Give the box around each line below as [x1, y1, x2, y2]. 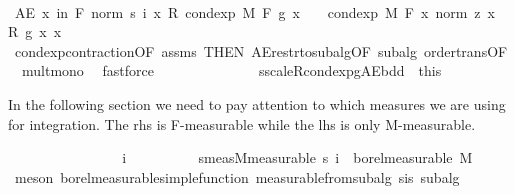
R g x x [8, 21, 62, 42]
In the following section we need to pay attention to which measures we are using [8, 93, 506, 114]
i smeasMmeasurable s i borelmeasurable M [122, 147, 473, 168]
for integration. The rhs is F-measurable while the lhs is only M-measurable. [8, 113, 476, 134]
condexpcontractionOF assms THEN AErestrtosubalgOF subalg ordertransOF [14, 40, 508, 61]
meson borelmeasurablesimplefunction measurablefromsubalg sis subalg [14, 166, 460, 187]
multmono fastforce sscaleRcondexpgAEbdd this [21, 60, 442, 81]
